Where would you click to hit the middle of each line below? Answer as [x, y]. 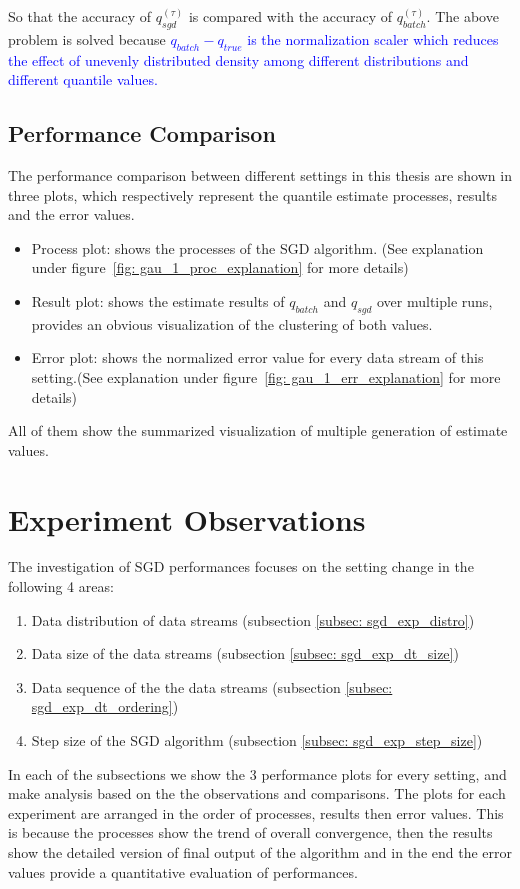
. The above [462, 16]
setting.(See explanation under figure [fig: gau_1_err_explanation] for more [266, 376]
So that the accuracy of [80, 16]
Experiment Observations [187, 518]
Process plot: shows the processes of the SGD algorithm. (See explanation [257, 247]
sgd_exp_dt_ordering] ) [105, 706]
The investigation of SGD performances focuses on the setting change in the [241, 566]
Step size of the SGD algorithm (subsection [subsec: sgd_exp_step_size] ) [257, 740]
